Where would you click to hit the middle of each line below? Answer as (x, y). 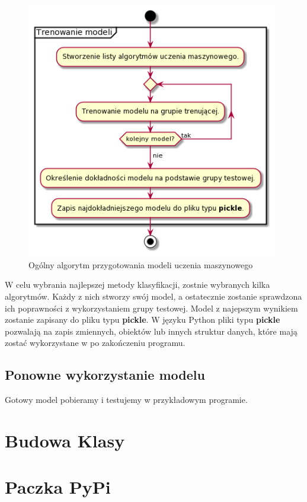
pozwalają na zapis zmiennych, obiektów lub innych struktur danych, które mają (151, 331)
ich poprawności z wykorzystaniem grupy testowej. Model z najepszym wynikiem (151, 308)
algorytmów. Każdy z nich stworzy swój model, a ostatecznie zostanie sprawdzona (153, 296)
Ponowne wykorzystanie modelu (105, 375)
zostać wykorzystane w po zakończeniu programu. (95, 343)
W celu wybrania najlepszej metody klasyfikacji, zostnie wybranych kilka (137, 285)
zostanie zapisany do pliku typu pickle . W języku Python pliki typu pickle (143, 320)
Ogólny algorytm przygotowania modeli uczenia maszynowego (141, 264)
